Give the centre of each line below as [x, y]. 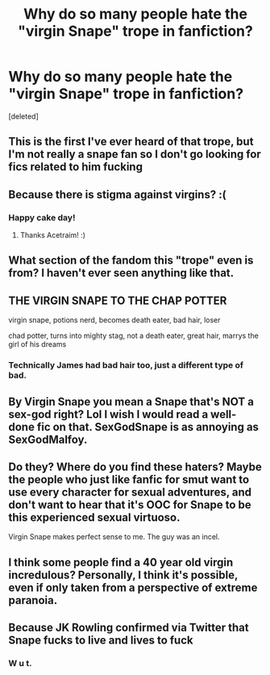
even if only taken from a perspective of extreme [133, 587]
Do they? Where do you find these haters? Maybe [135, 467]
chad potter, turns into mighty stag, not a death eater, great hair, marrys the [134, 335]
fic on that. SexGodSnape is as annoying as [148, 426]
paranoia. [33, 600]
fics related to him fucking [76, 167]
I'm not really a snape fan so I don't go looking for [135, 154]
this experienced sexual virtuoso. [94, 517]
